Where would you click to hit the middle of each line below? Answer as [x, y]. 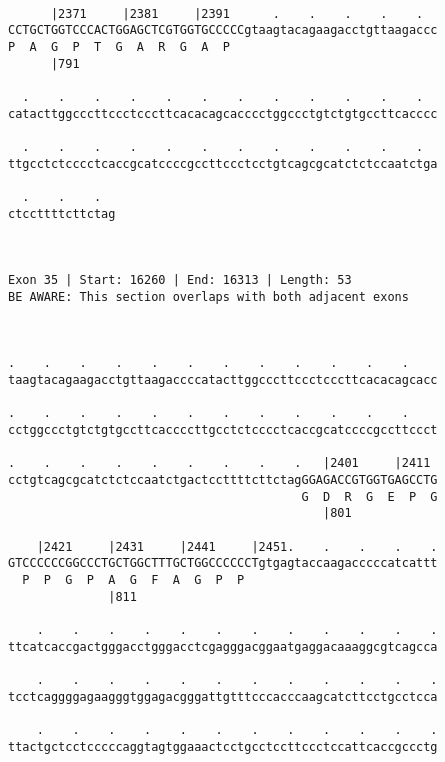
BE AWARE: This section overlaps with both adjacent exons [208, 296]
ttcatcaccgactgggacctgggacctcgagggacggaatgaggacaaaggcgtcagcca [223, 646]
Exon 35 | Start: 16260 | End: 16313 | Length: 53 [180, 280]
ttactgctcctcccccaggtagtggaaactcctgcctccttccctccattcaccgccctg [223, 746]
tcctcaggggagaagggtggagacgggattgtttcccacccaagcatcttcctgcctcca [223, 696]
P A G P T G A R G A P [119, 46]
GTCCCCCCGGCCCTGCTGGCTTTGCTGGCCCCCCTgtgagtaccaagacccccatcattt [223, 563]
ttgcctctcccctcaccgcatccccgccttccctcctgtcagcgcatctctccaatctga [223, 163]
